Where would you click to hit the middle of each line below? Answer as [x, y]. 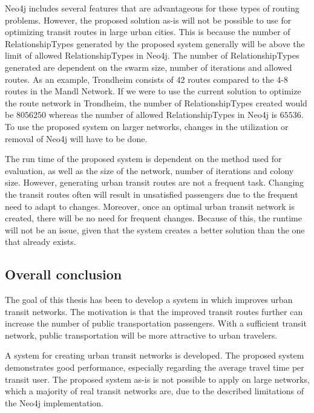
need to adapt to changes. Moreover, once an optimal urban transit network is [150, 206]
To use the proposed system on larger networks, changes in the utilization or [147, 126]
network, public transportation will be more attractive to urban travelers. [141, 335]
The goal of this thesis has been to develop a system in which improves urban [149, 300]
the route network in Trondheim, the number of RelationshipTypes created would [156, 102]
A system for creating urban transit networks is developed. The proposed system [155, 355]
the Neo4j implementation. [54, 402]
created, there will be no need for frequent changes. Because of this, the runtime [153, 218]
